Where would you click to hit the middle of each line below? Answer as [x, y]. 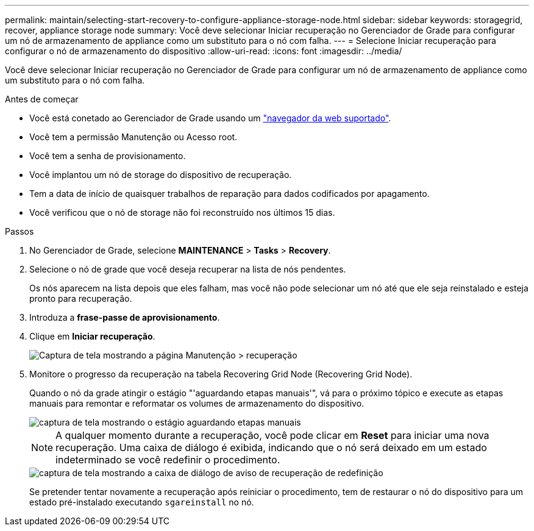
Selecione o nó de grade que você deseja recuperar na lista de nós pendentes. [188, 269]
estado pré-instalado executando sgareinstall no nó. [142, 502]
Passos [20, 231]
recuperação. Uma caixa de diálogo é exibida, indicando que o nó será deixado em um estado [271, 447]
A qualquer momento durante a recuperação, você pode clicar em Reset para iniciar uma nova [272, 435]
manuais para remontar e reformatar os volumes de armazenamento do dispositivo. [197, 403]
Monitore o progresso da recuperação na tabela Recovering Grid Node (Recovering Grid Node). [221, 374]
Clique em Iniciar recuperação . [92, 336]
